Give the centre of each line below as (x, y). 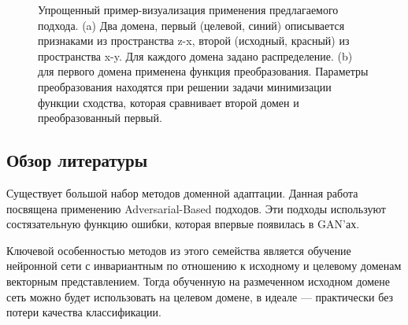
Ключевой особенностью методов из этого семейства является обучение (179, 250)
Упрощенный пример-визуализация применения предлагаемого (188, 9)
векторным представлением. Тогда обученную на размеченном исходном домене (198, 281)
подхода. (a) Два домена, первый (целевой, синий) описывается (191, 25)
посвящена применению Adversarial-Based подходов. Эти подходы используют (196, 208)
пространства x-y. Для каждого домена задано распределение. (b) (195, 55)
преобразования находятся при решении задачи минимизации (185, 86)
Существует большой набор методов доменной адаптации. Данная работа (182, 192)
